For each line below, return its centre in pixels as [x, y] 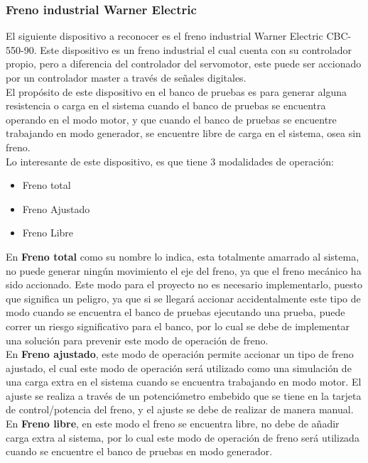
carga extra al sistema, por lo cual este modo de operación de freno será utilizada [183, 437]
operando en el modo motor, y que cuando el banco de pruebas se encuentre [171, 119]
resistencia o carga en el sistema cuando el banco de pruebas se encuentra [166, 105]
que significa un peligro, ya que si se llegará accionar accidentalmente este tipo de [183, 298]
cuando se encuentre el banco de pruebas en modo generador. [139, 451]
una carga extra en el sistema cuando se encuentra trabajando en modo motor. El [184, 382]
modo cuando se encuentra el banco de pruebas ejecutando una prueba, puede [175, 312]
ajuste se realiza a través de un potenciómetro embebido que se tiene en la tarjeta [184, 395]
